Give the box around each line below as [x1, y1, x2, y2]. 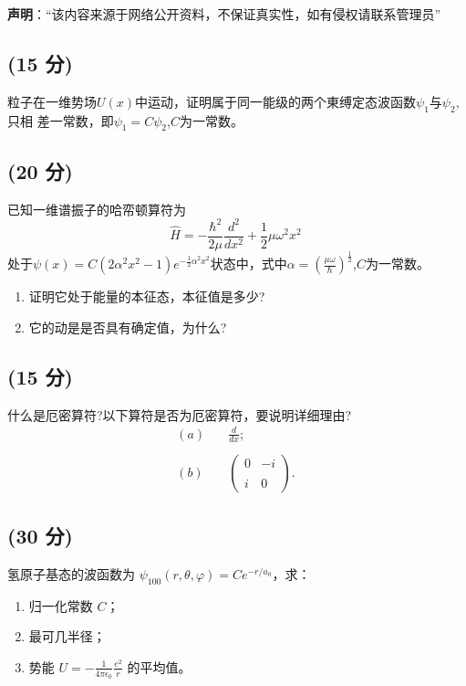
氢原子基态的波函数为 [7, 564, 135, 583]
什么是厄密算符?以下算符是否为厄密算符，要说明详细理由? [7, 405, 352, 424]
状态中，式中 [210, 254, 287, 273]
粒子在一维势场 [7, 91, 97, 111]
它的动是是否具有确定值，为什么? [28, 317, 227, 336]
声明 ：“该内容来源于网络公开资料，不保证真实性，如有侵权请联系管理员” [7, 5, 441, 23]
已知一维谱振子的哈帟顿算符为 [7, 199, 186, 218]
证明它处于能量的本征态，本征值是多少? [28, 287, 265, 306]
